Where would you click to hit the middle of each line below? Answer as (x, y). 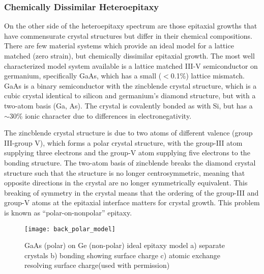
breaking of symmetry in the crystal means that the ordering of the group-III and (131, 192)
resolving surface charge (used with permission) (97, 265)
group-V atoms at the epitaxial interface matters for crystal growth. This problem (132, 202)
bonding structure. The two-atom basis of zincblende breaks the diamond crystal (130, 162)
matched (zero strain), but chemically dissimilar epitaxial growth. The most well (129, 56)
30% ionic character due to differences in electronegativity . (100, 115)
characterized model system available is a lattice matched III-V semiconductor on (131, 65)
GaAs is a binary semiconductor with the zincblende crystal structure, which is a (130, 85)
